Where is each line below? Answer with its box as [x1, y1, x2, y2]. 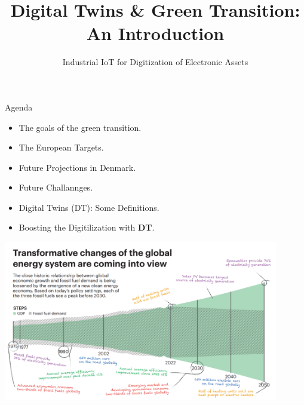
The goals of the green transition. [19, 121, 142, 133]
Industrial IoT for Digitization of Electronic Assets [62, 56, 248, 68]
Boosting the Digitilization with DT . [19, 221, 155, 234]
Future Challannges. [19, 181, 93, 194]
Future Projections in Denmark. [19, 161, 136, 173]
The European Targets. [19, 141, 104, 154]
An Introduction [86, 21, 225, 45]
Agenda [5, 100, 33, 113]
